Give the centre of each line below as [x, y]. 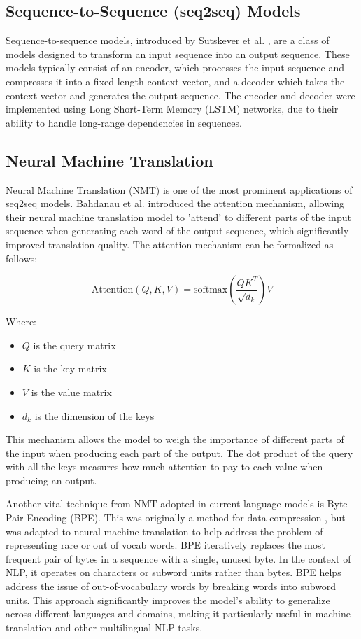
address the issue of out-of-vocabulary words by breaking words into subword [171, 586]
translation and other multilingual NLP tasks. [104, 627]
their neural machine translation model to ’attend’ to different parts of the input [178, 217]
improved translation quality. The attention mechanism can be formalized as [170, 244]
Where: [21, 322]
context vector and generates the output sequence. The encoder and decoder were [180, 95]
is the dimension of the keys [94, 415]
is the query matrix [75, 345]
